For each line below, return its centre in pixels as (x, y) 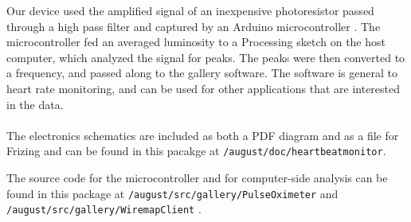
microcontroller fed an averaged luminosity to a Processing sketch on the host (196, 42)
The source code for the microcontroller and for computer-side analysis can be (197, 177)
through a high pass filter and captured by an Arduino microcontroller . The (194, 26)
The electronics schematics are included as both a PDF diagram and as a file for (203, 135)
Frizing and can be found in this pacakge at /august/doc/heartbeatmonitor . (196, 151)
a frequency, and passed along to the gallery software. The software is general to (202, 73)
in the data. (35, 104)
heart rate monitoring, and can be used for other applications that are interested (204, 88)
